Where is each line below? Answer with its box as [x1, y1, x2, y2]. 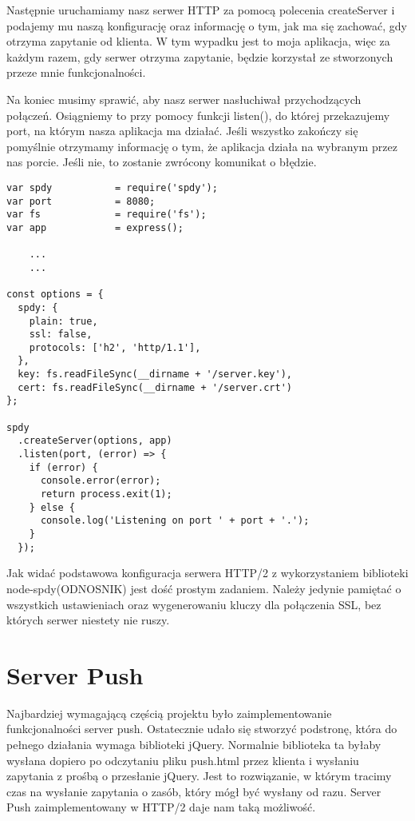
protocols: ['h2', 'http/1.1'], [29, 341, 201, 353]
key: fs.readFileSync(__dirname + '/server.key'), [18, 369, 292, 381]
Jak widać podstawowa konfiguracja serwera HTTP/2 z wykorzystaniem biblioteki [6, 564, 409, 581]
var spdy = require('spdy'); [6, 181, 218, 193]
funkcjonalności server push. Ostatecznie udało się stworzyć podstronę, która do [6, 720, 397, 737]
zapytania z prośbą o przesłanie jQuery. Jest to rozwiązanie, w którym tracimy [6, 767, 392, 784]
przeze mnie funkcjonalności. [6, 64, 146, 81]
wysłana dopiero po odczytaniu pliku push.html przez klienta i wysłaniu [6, 751, 359, 768]
